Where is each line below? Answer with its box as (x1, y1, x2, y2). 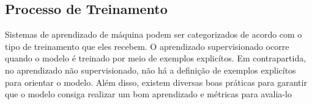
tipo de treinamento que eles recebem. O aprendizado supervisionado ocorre (5, 40, 289, 52)
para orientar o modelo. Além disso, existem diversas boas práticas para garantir (5, 75, 307, 88)
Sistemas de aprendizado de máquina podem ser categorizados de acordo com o (5, 28, 302, 41)
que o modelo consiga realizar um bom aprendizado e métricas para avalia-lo (5, 88, 292, 100)
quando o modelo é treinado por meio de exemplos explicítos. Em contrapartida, (5, 52, 306, 64)
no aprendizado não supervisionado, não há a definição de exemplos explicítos (5, 63, 296, 76)
